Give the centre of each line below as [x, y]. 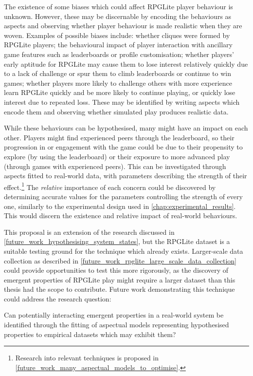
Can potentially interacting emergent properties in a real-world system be [114, 315]
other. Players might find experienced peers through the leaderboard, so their [119, 137]
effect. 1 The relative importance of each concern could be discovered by [110, 186]
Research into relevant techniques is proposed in [87, 358]
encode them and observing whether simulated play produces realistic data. [116, 111]
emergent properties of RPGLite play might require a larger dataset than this [120, 279]
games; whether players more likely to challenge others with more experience [118, 83]
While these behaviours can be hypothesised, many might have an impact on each [126, 128]
